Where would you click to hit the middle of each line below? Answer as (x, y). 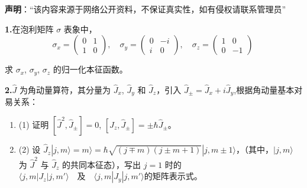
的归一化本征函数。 (90, 69)
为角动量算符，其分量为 (65, 89)
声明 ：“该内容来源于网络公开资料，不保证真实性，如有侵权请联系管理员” (146, 9)
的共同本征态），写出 (102, 164)
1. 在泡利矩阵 (29, 29)
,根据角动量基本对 (268, 89)
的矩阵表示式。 (173, 176)
